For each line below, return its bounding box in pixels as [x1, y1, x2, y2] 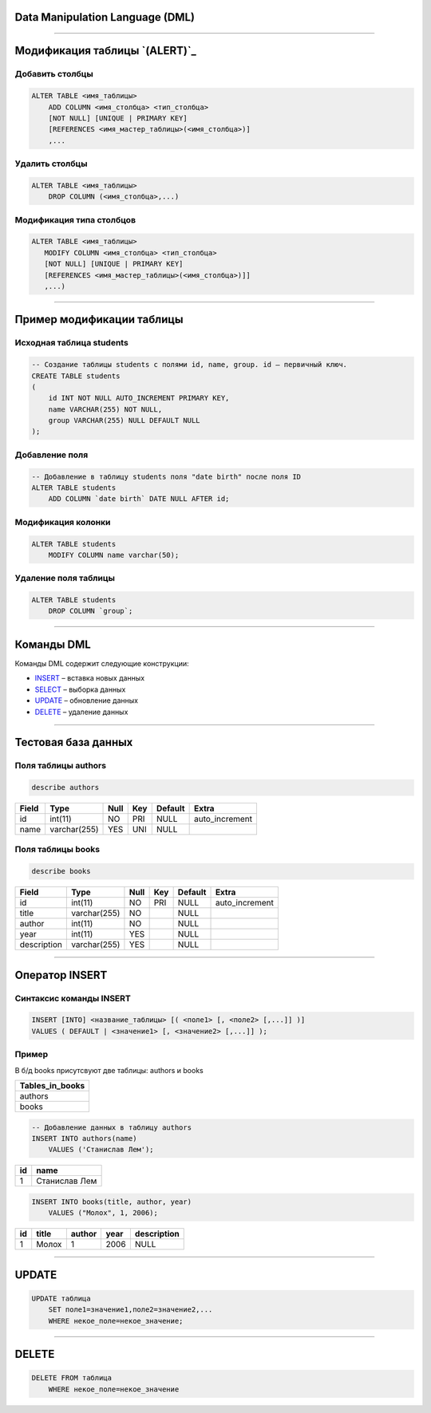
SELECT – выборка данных [34, 685, 126, 694]
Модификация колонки [14, 516, 111, 527]
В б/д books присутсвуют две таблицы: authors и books [14, 1065, 204, 1075]
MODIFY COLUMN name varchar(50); [48, 551, 180, 559]
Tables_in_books [19, 1079, 85, 1091]
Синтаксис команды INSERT [14, 993, 131, 1004]
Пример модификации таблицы [14, 313, 184, 326]
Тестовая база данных [14, 736, 133, 749]
